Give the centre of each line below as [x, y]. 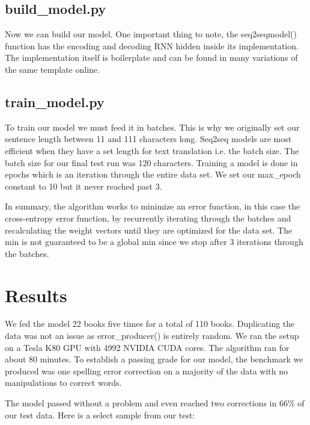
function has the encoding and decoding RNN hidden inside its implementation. [152, 45]
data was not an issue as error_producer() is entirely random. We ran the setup [152, 336]
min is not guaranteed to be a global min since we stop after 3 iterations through [154, 242]
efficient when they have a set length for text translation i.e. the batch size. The [152, 150]
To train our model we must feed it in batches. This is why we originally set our [152, 127]
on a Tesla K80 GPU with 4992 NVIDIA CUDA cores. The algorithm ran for [147, 347]
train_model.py [55, 101]
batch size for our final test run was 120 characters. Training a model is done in [151, 162]
